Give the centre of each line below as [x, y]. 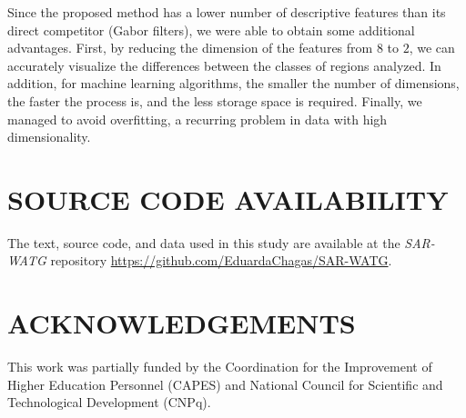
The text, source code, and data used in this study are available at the [204, 242]
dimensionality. [49, 137]
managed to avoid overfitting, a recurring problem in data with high [198, 119]
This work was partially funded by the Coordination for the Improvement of [220, 367]
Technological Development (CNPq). [109, 402]
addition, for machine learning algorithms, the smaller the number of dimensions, [233, 83]
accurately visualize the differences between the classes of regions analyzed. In [224, 65]
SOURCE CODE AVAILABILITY [228, 199]
